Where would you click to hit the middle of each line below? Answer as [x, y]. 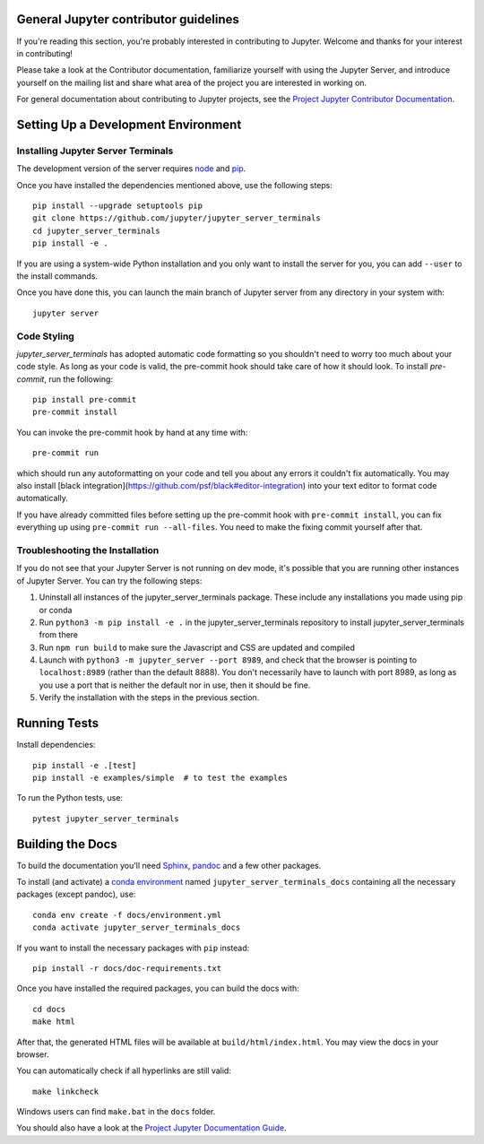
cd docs [49, 1009]
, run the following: [78, 379]
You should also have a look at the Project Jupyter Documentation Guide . [151, 1128]
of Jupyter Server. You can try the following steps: [109, 581]
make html [54, 1022]
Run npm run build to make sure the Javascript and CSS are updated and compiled [197, 647]
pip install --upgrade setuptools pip [118, 206]
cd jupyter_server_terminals [96, 230]
